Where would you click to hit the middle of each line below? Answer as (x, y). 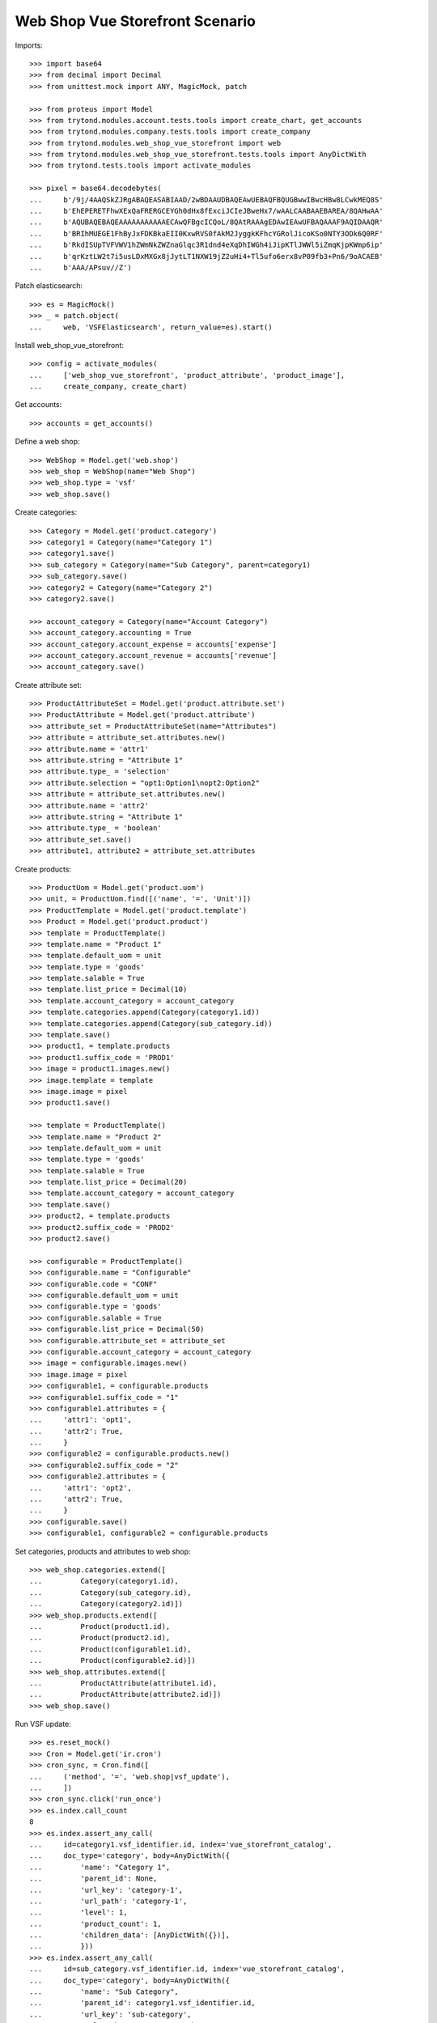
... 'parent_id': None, (93, 1879)
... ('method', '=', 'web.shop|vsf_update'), (130, 1777)
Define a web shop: (47, 442)
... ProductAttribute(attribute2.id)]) (125, 1694)
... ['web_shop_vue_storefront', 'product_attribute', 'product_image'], (187, 375)
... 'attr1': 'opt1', (81, 1420)
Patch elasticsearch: (49, 286)
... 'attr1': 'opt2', (81, 1488)
